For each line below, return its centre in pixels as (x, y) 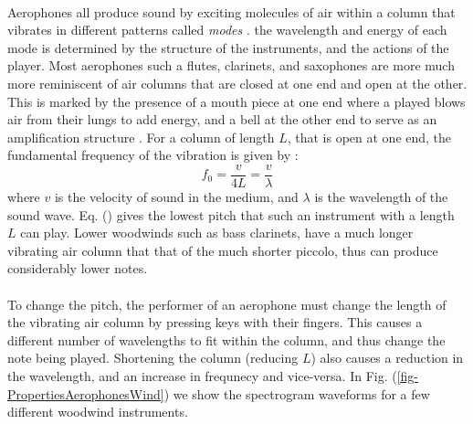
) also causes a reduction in (387, 358)
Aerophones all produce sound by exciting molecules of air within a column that (231, 11)
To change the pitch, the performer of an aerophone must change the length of (227, 304)
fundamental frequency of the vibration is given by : (153, 155)
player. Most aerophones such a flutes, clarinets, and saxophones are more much (231, 65)
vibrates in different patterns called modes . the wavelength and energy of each (227, 30)
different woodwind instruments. (98, 412)
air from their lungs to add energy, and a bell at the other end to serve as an (222, 119)
